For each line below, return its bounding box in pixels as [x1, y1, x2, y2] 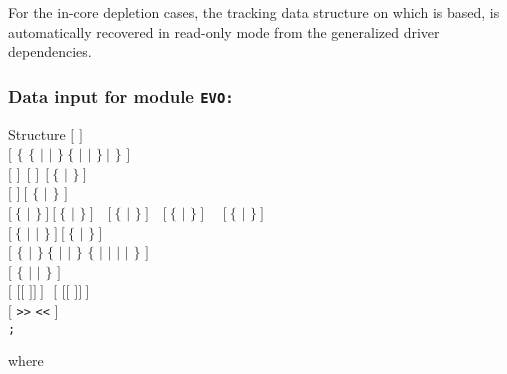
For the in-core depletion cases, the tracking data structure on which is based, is [8, 2, 500, 22]
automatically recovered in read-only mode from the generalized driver [8, 21, 440, 42]
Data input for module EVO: [8, 83, 234, 108]
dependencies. [8, 41, 92, 62]
